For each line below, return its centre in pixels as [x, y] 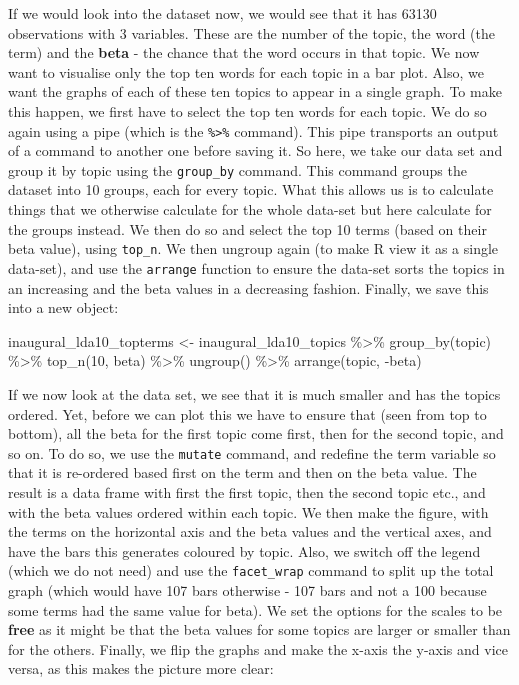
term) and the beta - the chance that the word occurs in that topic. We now [244, 52]
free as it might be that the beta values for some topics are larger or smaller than [259, 629]
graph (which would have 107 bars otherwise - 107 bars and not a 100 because [247, 590]
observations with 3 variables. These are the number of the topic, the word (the [251, 32]
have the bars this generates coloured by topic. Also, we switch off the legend [244, 550]
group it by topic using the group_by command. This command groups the [237, 169]
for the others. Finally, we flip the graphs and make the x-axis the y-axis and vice [258, 648]
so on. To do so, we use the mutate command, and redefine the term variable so [252, 452]
